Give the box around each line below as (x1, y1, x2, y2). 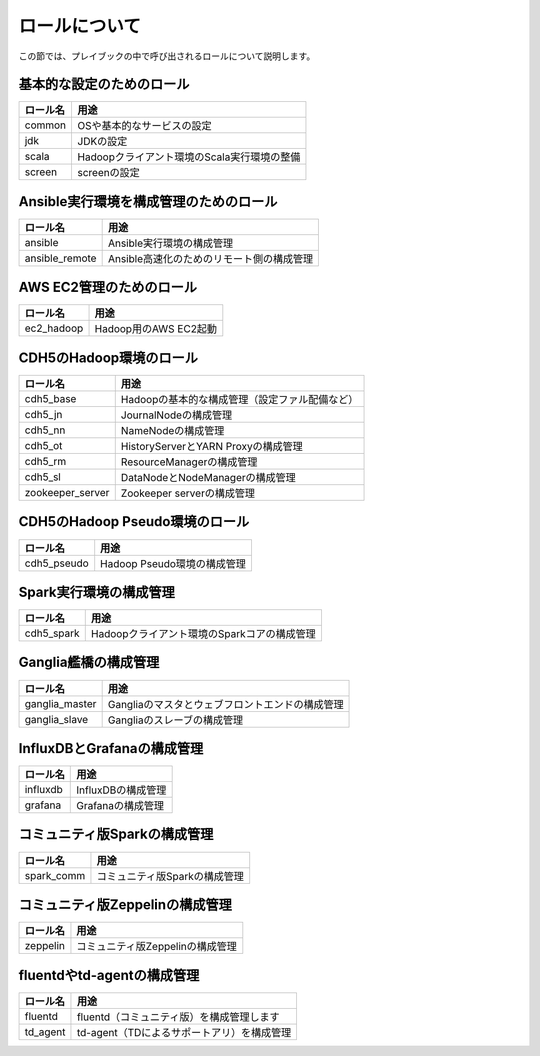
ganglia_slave (24, 712, 89, 726)
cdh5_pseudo (24, 556, 89, 570)
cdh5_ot (24, 439, 63, 452)
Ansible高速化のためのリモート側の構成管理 (107, 251, 314, 265)
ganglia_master (24, 696, 97, 710)
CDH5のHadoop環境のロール (18, 349, 199, 366)
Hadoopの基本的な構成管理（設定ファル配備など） (120, 393, 359, 406)
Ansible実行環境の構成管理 (107, 236, 234, 250)
